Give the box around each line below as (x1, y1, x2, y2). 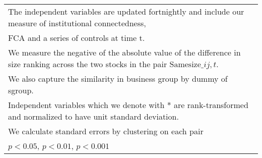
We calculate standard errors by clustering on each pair (8, 125, 204, 137)
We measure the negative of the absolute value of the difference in (8, 46, 241, 58)
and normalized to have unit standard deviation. (8, 111, 179, 122)
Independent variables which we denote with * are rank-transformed (8, 99, 248, 111)
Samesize (169, 61, 201, 69)
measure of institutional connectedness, (8, 17, 146, 29)
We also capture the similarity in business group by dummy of (8, 73, 228, 84)
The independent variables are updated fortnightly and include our (8, 6, 244, 17)
